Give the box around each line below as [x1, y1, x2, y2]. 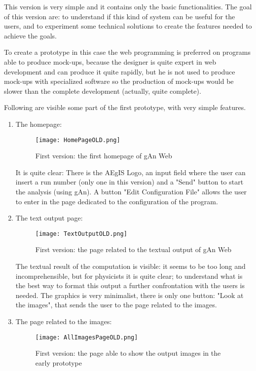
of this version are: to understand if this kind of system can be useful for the [4, 11, 235, 21]
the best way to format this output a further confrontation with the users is [15, 280, 245, 291]
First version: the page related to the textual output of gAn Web [35, 244, 231, 255]
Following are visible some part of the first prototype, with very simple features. [4, 102, 246, 112]
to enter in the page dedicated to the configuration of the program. [15, 196, 218, 206]
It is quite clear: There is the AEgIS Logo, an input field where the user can [15, 167, 246, 177]
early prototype [35, 357, 82, 368]
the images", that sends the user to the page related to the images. [15, 299, 217, 310]
